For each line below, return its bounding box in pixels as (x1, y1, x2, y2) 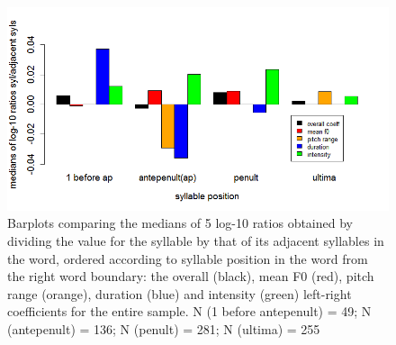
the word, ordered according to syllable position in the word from (7, 249, 368, 268)
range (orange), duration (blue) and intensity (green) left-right (7, 284, 352, 303)
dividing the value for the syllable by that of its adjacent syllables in (7, 231, 384, 250)
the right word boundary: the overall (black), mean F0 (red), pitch (7, 267, 374, 286)
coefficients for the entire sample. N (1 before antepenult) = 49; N (7, 302, 372, 321)
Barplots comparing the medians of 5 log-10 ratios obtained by (7, 213, 353, 232)
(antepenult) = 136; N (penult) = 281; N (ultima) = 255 (7, 319, 320, 338)
